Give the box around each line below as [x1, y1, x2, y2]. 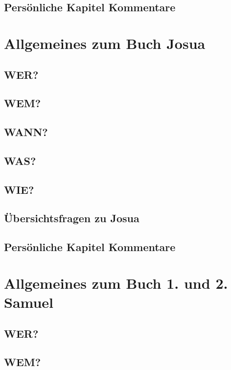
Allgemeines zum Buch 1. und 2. [4, 273, 228, 293]
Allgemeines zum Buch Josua [4, 33, 206, 53]
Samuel [4, 292, 54, 312]
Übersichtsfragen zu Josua [4, 210, 139, 226]
